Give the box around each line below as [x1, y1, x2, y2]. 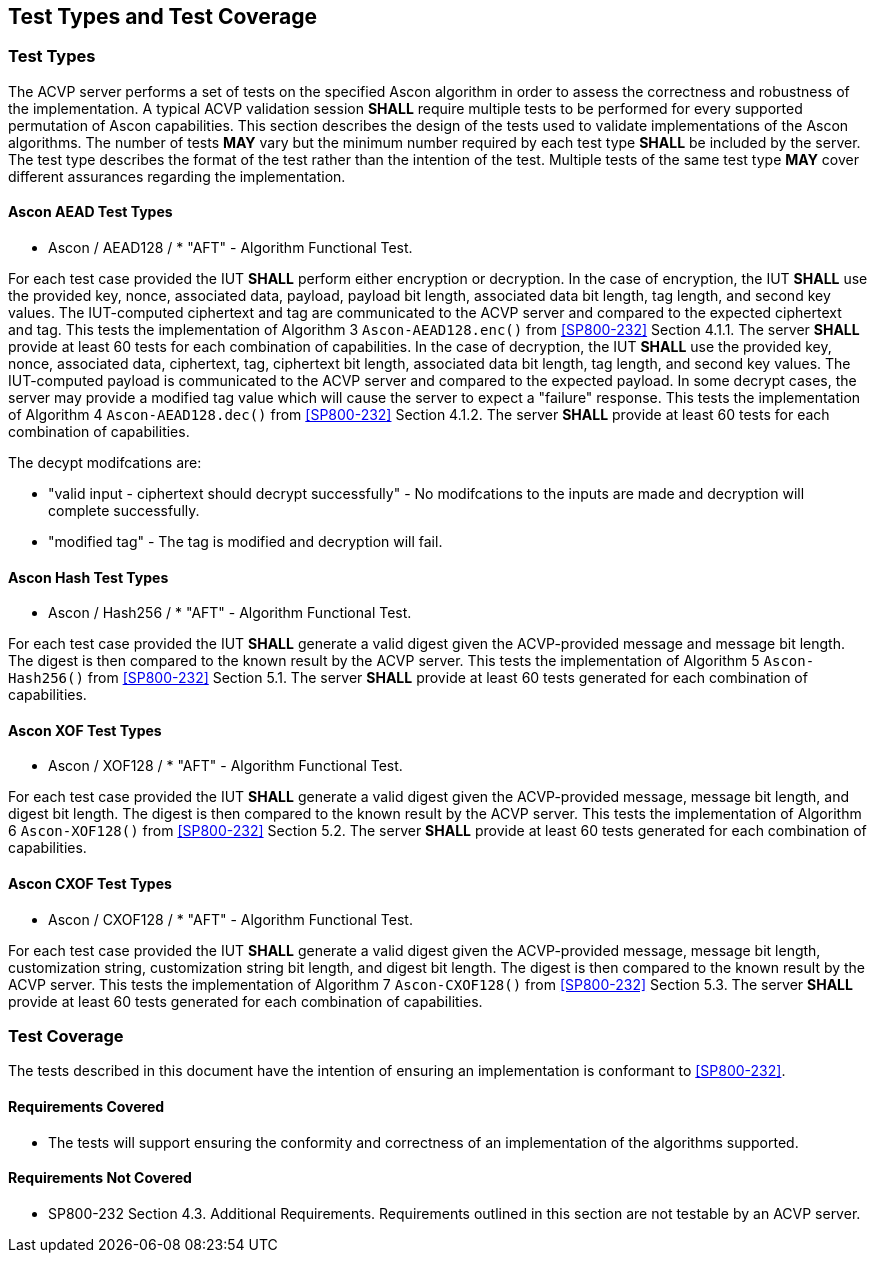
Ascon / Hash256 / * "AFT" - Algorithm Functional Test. [48, 604, 412, 622]
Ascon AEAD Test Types [8, 203, 173, 221]
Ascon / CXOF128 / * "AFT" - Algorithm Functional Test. [48, 910, 413, 928]
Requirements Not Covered [8, 1169, 192, 1187]
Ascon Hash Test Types [8, 568, 169, 586]
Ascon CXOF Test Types [8, 875, 172, 893]
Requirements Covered [8, 1098, 165, 1116]
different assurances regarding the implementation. [8, 167, 346, 185]
